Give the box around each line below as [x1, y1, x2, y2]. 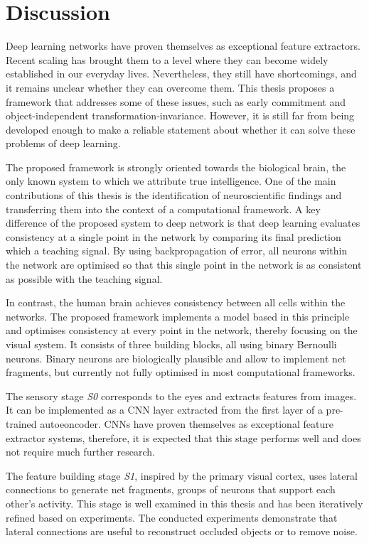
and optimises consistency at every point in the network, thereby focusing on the [6, 323, 358, 338]
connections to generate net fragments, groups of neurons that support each [6, 482, 336, 497]
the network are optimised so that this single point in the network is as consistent [6, 257, 362, 272]
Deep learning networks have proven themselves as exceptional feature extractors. [6, 38, 360, 53]
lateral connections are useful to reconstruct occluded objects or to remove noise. [6, 524, 358, 539]
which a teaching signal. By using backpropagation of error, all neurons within [6, 243, 348, 258]
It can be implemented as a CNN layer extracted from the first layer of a [6, 402, 323, 417]
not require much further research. [6, 444, 155, 459]
